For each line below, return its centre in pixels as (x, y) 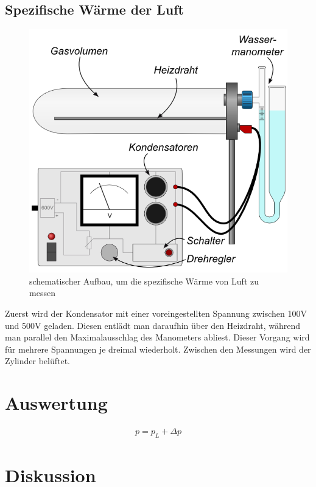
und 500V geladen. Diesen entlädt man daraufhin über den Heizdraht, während (153, 325)
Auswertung (56, 403)
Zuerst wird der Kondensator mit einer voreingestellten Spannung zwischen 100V (156, 313)
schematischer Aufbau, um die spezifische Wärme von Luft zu (144, 281)
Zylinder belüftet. (38, 361)
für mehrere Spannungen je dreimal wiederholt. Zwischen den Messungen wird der (158, 349)
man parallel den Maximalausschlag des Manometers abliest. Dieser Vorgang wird (157, 337)
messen (42, 293)
